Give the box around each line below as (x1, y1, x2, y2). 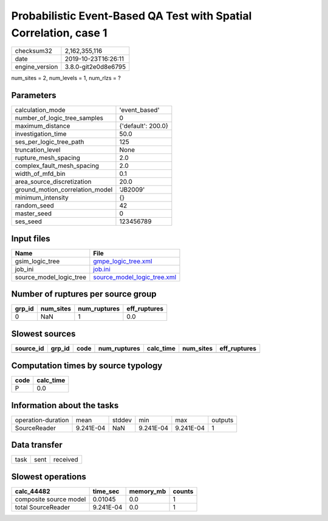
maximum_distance (15, 122, 70, 130)
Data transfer (11, 440, 63, 450)
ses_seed (15, 217, 43, 226)
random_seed (15, 201, 54, 210)
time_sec (92, 487, 120, 496)
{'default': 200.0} (119, 122, 169, 130)
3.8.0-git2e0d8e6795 (64, 62, 126, 71)
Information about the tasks (11, 400, 119, 411)
